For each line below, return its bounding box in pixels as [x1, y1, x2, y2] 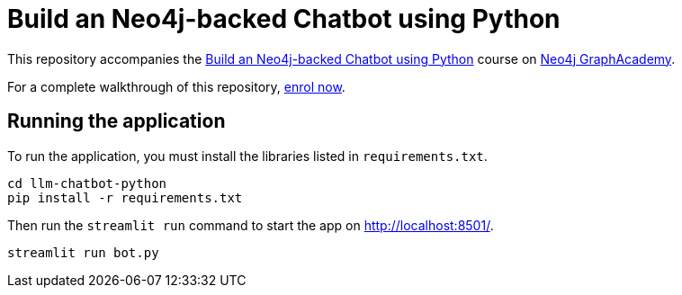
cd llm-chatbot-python [7, 175, 167, 191]
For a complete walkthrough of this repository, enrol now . [7, 78, 345, 94]
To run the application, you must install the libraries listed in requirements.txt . [7, 147, 488, 164]
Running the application [7, 110, 226, 133]
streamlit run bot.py [7, 245, 159, 260]
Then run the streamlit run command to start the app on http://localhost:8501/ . [7, 217, 494, 233]
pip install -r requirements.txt [7, 190, 243, 205]
